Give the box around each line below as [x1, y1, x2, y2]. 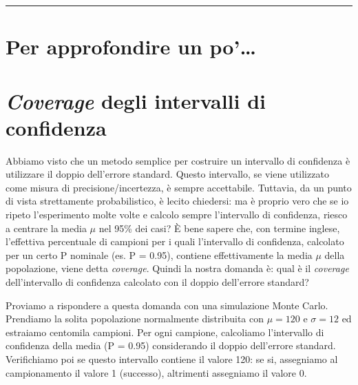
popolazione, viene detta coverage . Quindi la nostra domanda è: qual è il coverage [6, 261, 349, 275]
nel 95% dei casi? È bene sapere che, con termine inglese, [98, 220, 340, 235]
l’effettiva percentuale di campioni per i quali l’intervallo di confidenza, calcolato [6, 234, 344, 249]
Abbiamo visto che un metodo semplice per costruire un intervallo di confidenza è [6, 153, 350, 167]
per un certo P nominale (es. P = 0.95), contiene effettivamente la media [6, 247, 313, 262]
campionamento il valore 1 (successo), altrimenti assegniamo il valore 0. [6, 365, 307, 379]
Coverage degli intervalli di [6, 86, 266, 115]
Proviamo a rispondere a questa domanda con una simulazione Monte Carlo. [6, 298, 328, 312]
